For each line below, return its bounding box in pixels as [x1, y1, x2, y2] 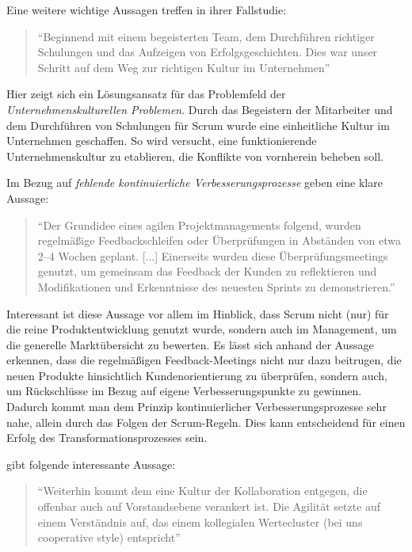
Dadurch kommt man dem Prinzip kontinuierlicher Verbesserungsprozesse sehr [6, 398, 387, 415]
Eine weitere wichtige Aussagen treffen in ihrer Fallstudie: [6, 2, 287, 17]
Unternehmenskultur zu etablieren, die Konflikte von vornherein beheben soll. [6, 147, 384, 164]
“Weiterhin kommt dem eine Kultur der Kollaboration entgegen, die [37, 482, 368, 499]
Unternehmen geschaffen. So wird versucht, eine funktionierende [6, 132, 317, 149]
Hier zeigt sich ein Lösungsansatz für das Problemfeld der [6, 86, 286, 102]
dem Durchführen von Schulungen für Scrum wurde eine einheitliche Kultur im [6, 116, 390, 133]
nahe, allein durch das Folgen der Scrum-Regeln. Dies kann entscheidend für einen [6, 413, 406, 430]
